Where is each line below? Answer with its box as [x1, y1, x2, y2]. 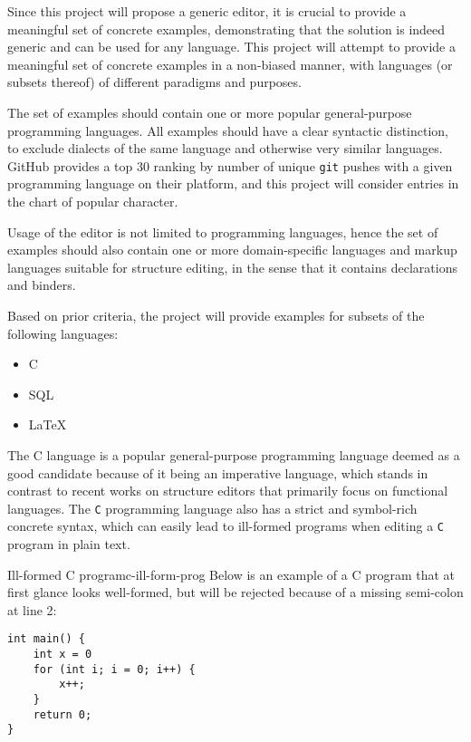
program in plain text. [7, 535, 130, 554]
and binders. [7, 275, 76, 294]
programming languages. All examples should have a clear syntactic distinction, [7, 120, 449, 140]
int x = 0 [33, 648, 92, 661]
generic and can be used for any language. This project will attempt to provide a [7, 37, 456, 56]
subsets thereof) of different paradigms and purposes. [7, 72, 302, 92]
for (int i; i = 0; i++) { [33, 662, 196, 676]
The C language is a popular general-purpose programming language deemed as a [7, 445, 460, 464]
